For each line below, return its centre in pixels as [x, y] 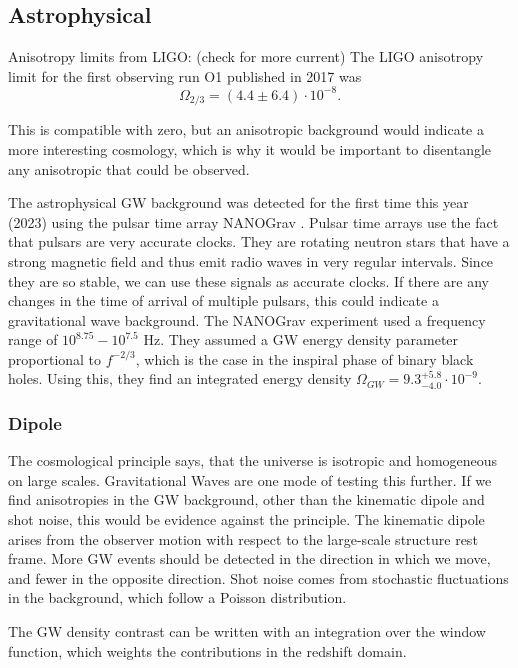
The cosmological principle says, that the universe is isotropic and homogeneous [253, 460]
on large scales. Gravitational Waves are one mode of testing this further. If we [250, 479]
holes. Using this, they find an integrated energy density [180, 378]
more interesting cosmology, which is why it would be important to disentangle [250, 148]
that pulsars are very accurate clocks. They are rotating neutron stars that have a [259, 241]
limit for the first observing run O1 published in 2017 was [185, 75]
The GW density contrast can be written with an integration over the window [247, 631]
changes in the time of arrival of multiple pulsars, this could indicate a [223, 300]
